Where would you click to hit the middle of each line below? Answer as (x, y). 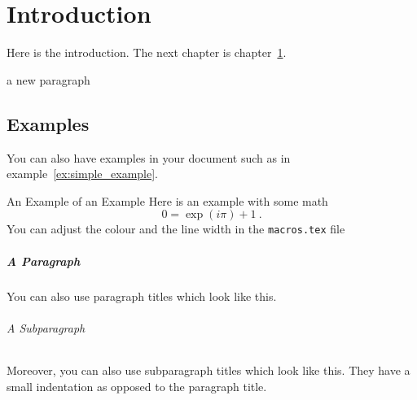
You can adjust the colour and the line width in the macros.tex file (176, 229)
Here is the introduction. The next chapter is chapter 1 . (147, 52)
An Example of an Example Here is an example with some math (167, 200)
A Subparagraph (46, 327)
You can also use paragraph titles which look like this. (142, 296)
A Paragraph (44, 261)
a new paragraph (48, 79)
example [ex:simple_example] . (82, 174)
